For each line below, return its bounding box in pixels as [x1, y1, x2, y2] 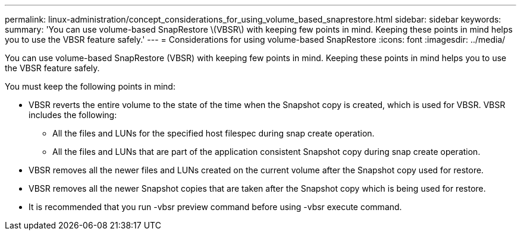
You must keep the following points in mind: [5, 81, 175, 91]
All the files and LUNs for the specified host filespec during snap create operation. [52, 128, 375, 138]
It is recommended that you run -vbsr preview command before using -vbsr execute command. [29, 202, 402, 212]
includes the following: [29, 110, 117, 120]
